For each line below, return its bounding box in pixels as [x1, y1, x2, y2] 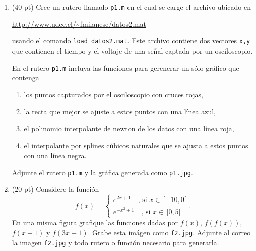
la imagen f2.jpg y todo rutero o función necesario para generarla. [12, 237, 219, 247]
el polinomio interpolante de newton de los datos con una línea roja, [24, 123, 234, 133]
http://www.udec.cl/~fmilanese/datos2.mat [12, 18, 146, 29]
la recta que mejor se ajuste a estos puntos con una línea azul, [24, 106, 216, 117]
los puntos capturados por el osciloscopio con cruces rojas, [24, 89, 203, 99]
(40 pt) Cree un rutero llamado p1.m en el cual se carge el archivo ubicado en [12, 2, 251, 12]
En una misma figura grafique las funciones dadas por [12, 217, 178, 228]
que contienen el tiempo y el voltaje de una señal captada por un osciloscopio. [12, 45, 253, 56]
